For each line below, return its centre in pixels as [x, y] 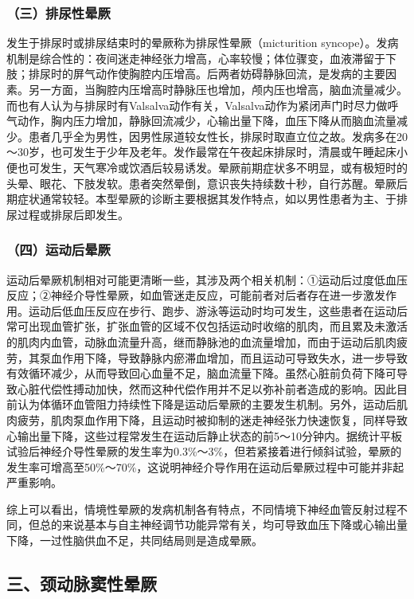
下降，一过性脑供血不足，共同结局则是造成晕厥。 [135, 540]
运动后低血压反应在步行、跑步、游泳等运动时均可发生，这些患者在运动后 [218, 310]
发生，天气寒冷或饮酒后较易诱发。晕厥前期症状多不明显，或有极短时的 [223, 167]
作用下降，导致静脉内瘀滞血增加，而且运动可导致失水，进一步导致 [234, 357]
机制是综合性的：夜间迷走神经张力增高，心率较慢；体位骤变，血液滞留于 [196, 58]
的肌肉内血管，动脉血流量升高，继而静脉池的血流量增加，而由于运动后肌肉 [201, 341]
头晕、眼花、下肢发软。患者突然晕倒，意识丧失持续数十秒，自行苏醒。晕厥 [201, 183]
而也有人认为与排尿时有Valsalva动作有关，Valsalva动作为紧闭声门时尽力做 [197, 105]
